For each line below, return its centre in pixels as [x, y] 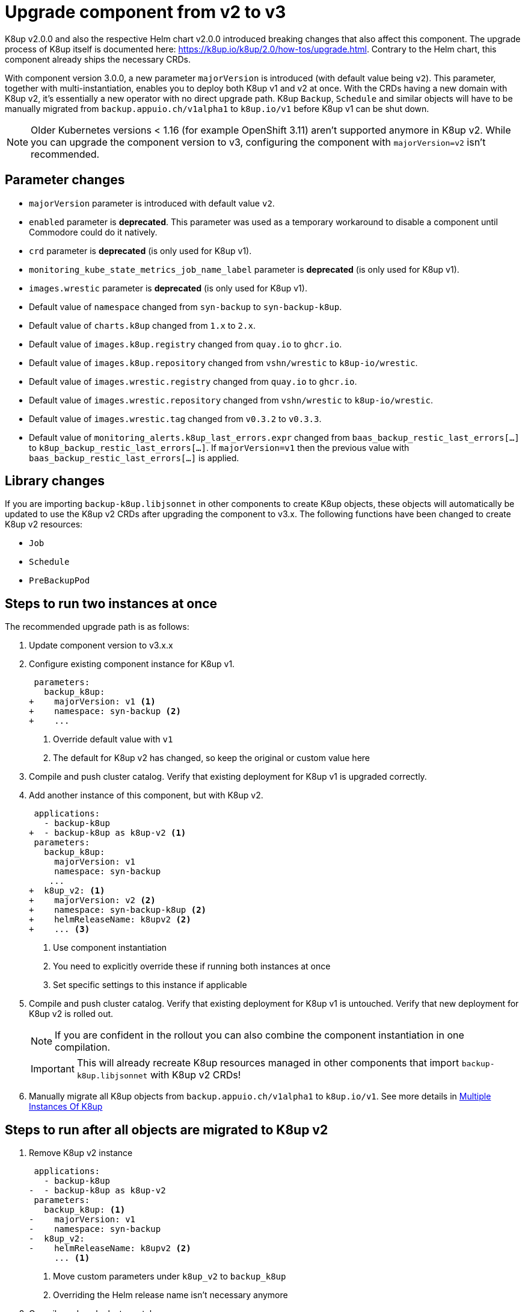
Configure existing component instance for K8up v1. [132, 664]
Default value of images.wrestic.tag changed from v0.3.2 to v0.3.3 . [175, 418]
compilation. [83, 1047]
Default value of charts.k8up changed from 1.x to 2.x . [142, 325]
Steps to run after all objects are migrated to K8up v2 [167, 1130]
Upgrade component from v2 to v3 [146, 12]
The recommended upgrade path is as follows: [97, 627]
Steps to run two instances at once [111, 603]
